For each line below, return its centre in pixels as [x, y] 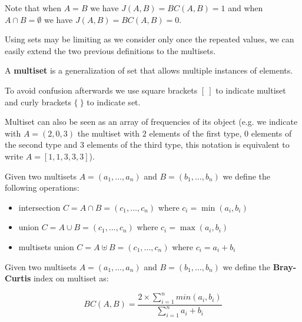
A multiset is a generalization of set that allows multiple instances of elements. [149, 70]
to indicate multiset [251, 90]
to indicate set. [114, 102]
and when [245, 8]
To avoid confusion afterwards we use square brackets [101, 90]
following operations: [42, 187]
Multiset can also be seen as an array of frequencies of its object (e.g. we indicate [151, 122]
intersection [39, 207]
